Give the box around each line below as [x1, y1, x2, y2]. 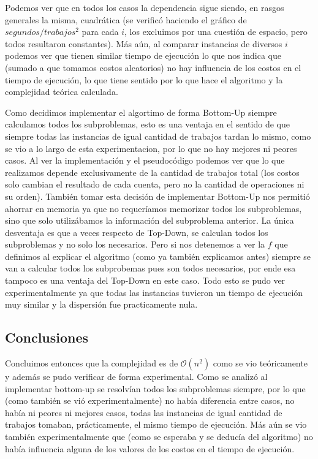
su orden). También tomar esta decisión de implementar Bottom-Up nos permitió [5, 189, 310, 202]
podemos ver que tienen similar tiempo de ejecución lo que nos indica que [5, 49, 282, 62]
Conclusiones [5, 328, 89, 347]
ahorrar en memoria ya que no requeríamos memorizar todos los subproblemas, [5, 202, 302, 214]
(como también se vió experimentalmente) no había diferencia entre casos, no [5, 394, 295, 407]
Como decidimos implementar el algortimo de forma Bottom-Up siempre [5, 105, 277, 118]
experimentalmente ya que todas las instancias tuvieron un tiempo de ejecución [5, 286, 303, 298]
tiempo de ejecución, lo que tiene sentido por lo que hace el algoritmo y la [5, 73, 283, 86]
